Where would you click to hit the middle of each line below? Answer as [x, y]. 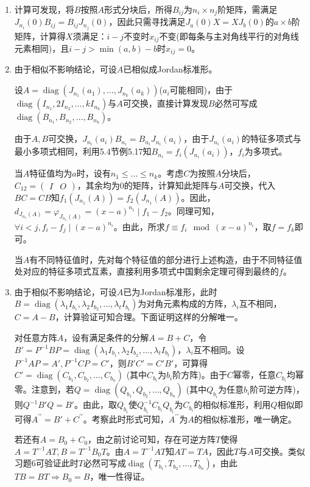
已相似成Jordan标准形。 [170, 69]
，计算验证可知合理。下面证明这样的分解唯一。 [149, 317]
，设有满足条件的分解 [106, 338]
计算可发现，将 [44, 9]
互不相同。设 [219, 349]
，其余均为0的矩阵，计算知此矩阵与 [147, 185]
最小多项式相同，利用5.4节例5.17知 [83, 151]
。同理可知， [193, 210]
